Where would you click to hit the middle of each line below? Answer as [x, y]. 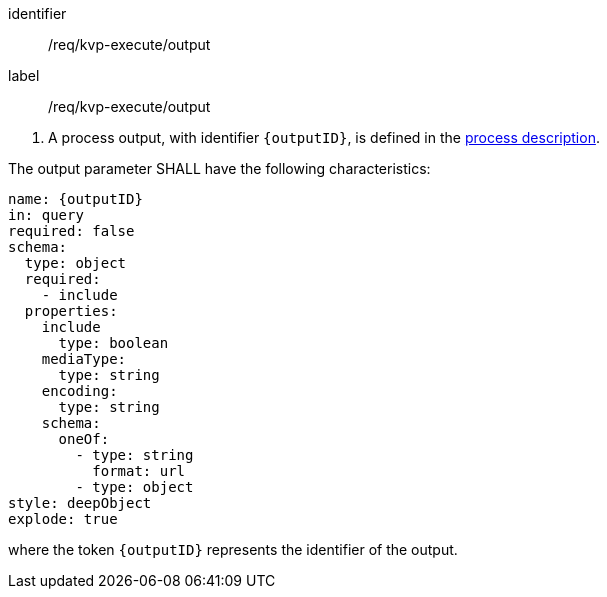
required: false [71, 231]
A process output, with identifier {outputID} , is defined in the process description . [324, 137]
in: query [46, 215]
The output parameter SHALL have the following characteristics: [219, 168]
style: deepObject [80, 503]
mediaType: [84, 359]
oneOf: [84, 439]
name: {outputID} [75, 199]
